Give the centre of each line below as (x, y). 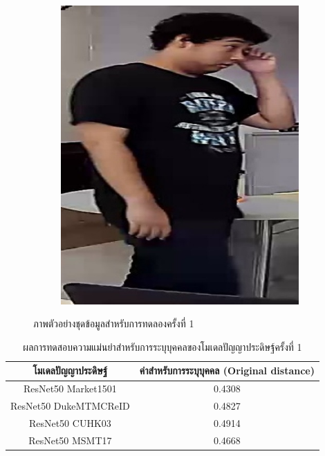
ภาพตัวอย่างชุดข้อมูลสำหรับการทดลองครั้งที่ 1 (114, 323)
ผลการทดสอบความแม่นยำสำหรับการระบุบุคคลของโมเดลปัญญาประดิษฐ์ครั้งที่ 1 (162, 346)
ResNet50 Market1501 (70, 389)
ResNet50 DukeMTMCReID (70, 406)
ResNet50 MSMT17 (70, 440)
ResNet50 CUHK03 (70, 422)
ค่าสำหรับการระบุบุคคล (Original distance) (227, 371)
